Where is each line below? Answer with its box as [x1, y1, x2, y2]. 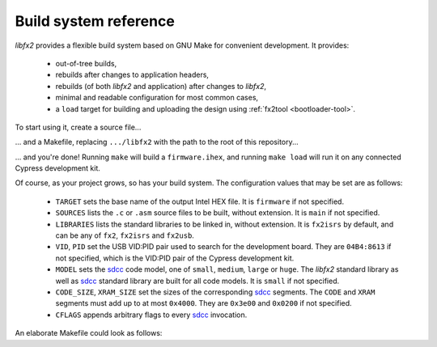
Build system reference [15, 12, 176, 30]
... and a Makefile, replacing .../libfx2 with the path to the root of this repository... [15, 138, 299, 147]
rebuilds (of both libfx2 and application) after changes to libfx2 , [55, 81, 267, 91]
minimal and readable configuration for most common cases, [55, 93, 259, 103]
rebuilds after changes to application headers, [55, 70, 210, 80]
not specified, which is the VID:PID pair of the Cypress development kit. [55, 253, 295, 263]
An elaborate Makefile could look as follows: [15, 328, 163, 338]
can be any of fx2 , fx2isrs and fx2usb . [55, 231, 194, 240]
